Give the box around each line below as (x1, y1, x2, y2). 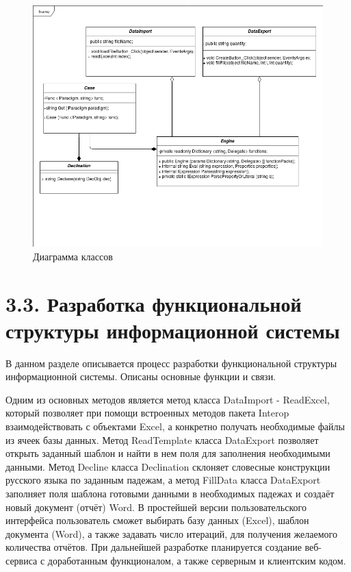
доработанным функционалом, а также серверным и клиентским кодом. (47, 553, 346, 567)
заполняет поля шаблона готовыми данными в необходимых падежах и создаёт (5, 486, 335, 500)
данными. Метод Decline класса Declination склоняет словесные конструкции (5, 459, 330, 473)
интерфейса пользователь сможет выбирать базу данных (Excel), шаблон (5, 513, 309, 527)
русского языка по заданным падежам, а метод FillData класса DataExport (5, 473, 321, 487)
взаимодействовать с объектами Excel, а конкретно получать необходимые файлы (5, 419, 345, 433)
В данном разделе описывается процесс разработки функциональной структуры (5, 356, 337, 370)
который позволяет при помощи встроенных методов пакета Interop (5, 406, 289, 420)
